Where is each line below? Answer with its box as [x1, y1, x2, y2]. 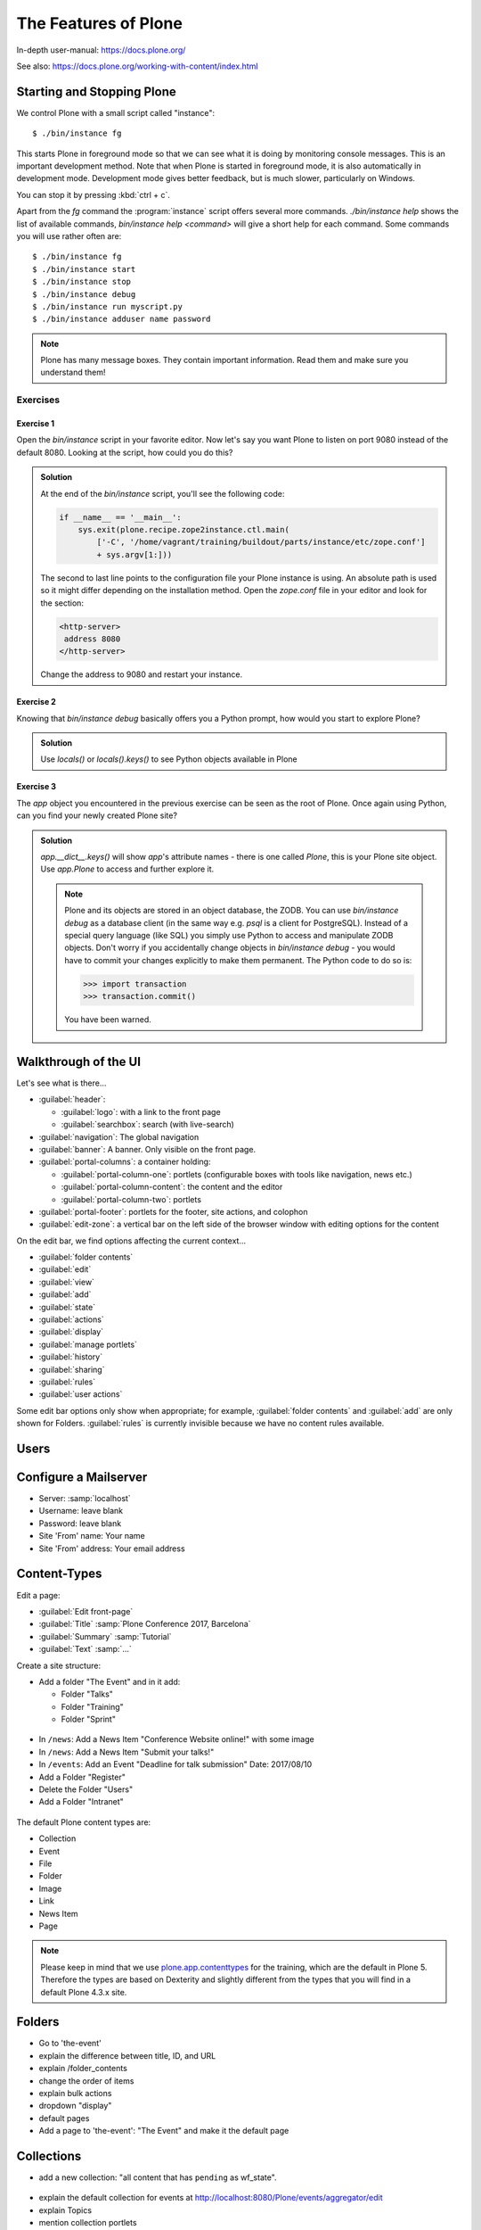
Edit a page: [16, 1590, 61, 1600]
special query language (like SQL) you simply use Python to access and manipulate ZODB [64, 929, 394, 940]
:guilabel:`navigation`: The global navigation [38, 1131, 200, 1142]
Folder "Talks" [61, 1689, 113, 1699]
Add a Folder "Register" [38, 1772, 126, 1782]
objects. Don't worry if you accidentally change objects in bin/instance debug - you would [64, 942, 395, 954]
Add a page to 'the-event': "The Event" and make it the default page [38, 2126, 289, 2136]
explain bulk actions [38, 2087, 112, 2098]
